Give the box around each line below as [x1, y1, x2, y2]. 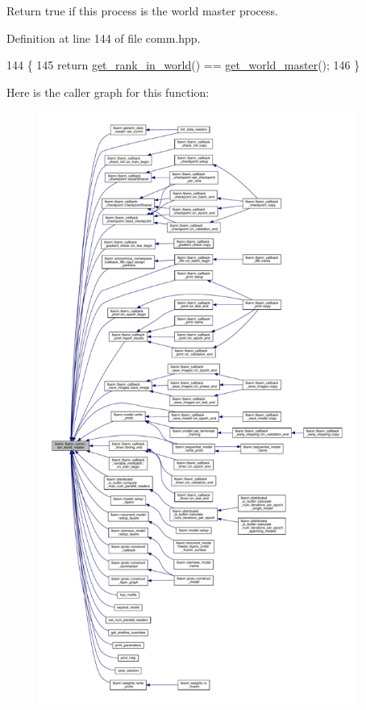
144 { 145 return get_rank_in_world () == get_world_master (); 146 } [6, 56, 360, 73]
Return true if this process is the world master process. [6, 2, 278, 19]
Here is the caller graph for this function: [6, 83, 210, 100]
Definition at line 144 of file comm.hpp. [6, 29, 201, 46]
